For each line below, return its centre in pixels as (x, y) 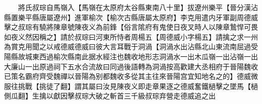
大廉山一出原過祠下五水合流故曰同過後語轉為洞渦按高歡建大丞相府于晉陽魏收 (131, 66)
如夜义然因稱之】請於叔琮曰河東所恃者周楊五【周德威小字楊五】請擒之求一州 (131, 36)
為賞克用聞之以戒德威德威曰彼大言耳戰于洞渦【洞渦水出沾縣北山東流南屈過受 (131, 46)
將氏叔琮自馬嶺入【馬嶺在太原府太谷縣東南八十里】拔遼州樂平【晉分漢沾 (138, 7)
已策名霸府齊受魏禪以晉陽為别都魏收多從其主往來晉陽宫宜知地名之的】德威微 (131, 76)
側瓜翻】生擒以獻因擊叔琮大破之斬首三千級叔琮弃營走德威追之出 (110, 96)
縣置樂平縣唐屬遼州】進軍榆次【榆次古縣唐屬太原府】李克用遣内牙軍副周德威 (131, 17)
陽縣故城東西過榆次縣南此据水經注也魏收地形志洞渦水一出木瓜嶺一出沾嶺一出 (131, 56)
